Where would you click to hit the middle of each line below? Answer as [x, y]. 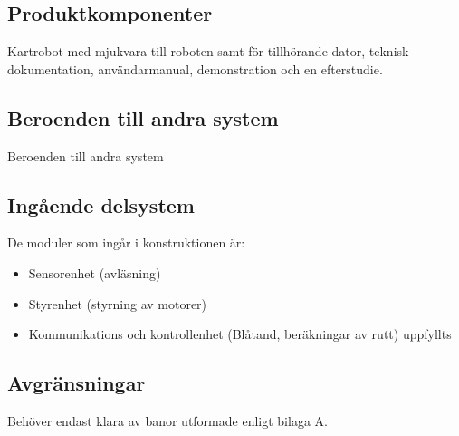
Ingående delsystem [101, 204]
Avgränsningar [76, 383]
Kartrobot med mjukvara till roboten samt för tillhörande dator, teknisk [208, 51]
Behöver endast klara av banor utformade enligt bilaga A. [167, 420]
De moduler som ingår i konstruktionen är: [126, 242]
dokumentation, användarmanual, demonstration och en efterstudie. [195, 68]
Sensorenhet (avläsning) [95, 272]
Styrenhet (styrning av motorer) [118, 303]
